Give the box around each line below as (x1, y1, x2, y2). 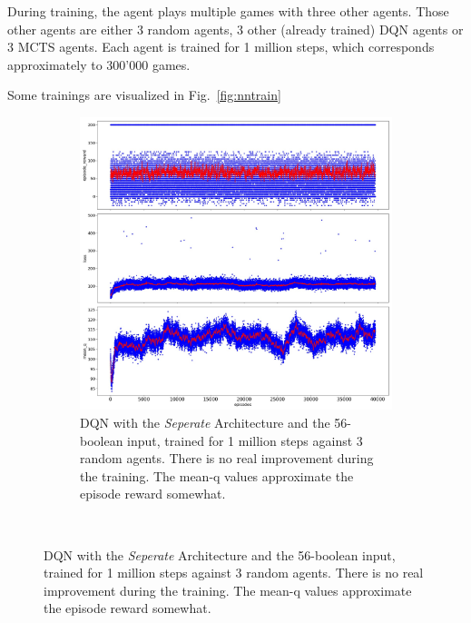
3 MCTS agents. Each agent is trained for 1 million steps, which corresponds (7, 37, 435, 56)
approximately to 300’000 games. (7, 54, 191, 74)
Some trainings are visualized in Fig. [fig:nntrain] (7, 85, 281, 104)
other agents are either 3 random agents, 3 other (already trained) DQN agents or (7, 19, 464, 38)
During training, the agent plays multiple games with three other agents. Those (7, 2, 449, 20)
